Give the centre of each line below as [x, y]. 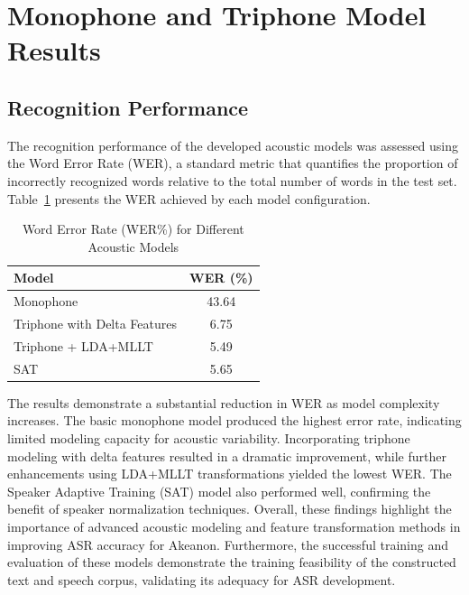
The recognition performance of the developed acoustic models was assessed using [233, 145]
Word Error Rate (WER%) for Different [133, 229]
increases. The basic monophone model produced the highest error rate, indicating [234, 420]
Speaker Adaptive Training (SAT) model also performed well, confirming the [219, 491]
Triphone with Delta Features [96, 324]
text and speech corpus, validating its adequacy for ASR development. [202, 579]
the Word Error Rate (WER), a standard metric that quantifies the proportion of [233, 163]
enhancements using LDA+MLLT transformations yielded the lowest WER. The [230, 474]
